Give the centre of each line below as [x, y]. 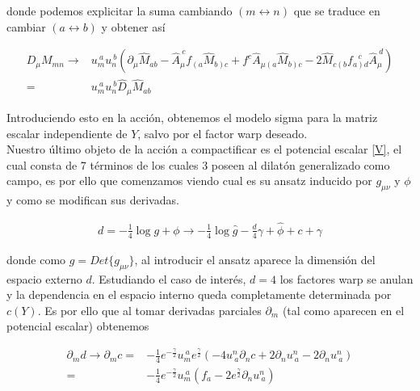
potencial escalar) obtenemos [78, 326]
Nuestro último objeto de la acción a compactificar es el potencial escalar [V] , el [204, 149]
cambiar [26, 26]
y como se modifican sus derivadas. [93, 200]
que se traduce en [337, 11]
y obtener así [133, 26]
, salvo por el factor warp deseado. [223, 133]
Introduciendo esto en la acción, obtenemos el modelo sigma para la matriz [192, 117]
